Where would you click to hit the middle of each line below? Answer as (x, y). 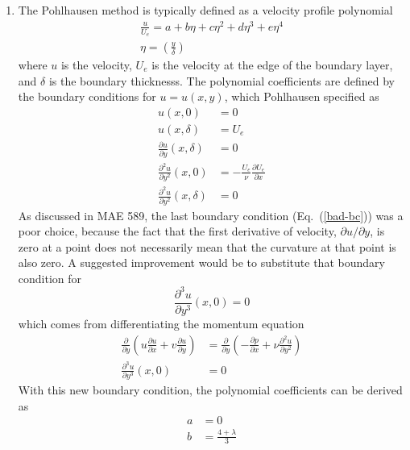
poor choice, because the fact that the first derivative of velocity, (177, 231)
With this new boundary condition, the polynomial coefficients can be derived (210, 390)
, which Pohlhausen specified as (302, 96)
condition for (50, 278)
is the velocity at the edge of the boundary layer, (272, 64)
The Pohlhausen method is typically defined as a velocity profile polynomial (205, 10)
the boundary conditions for (87, 96)
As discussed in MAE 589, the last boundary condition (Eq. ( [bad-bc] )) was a (211, 215)
